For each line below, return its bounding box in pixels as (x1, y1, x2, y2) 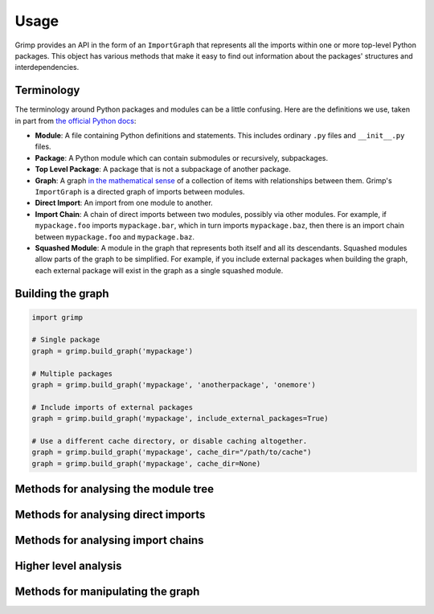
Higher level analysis (14, 559, 122, 573)
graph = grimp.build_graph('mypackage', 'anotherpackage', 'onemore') (31, 380, 317, 390)
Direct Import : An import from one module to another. (35, 198, 213, 208)
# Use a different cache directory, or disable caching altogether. (31, 436, 308, 445)
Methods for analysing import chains (14, 534, 204, 547)
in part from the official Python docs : (14, 116, 137, 125)
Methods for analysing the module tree (14, 482, 215, 496)
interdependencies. (14, 63, 80, 72)
